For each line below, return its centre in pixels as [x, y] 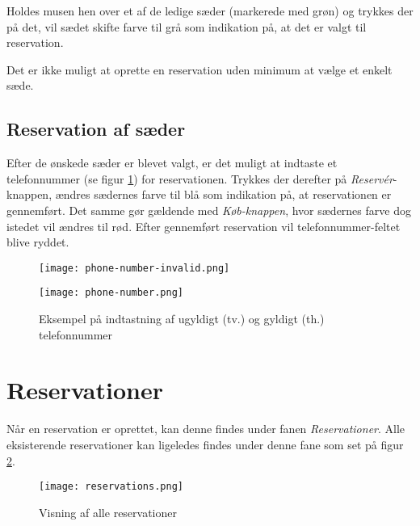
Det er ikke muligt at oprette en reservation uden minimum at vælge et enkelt [199, 69]
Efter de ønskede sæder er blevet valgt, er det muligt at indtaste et [172, 163]
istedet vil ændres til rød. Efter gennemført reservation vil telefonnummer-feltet [204, 226]
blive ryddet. [38, 242]
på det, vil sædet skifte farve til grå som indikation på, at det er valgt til [187, 26]
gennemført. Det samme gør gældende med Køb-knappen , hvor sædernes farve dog [209, 210]
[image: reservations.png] [111, 487]
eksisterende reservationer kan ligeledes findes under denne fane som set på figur [205, 444]
